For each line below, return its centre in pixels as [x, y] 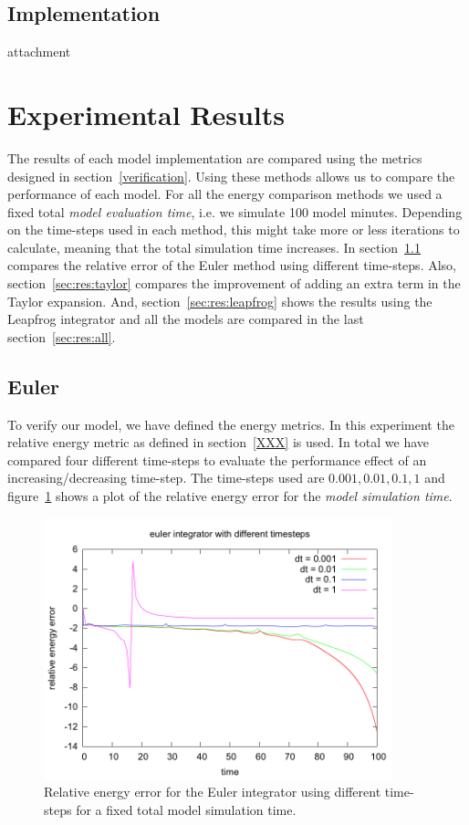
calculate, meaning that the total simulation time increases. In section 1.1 [214, 247]
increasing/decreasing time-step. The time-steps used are [166, 478]
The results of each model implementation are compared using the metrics [215, 157]
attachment [39, 52]
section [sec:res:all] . [62, 336]
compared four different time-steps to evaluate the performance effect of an [217, 459]
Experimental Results [146, 114]
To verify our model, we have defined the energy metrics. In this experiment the [231, 424]
